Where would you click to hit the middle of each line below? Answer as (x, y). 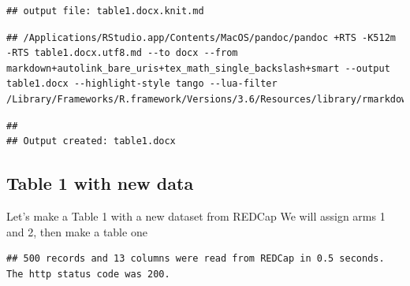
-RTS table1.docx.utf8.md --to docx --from (122, 53)
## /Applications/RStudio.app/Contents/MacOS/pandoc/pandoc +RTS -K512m (201, 37)
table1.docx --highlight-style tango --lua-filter (142, 84)
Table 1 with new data (100, 183)
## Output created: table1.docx (91, 141)
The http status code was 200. (88, 274)
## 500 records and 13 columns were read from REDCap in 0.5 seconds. (196, 259)
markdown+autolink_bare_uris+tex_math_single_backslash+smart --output (198, 68)
